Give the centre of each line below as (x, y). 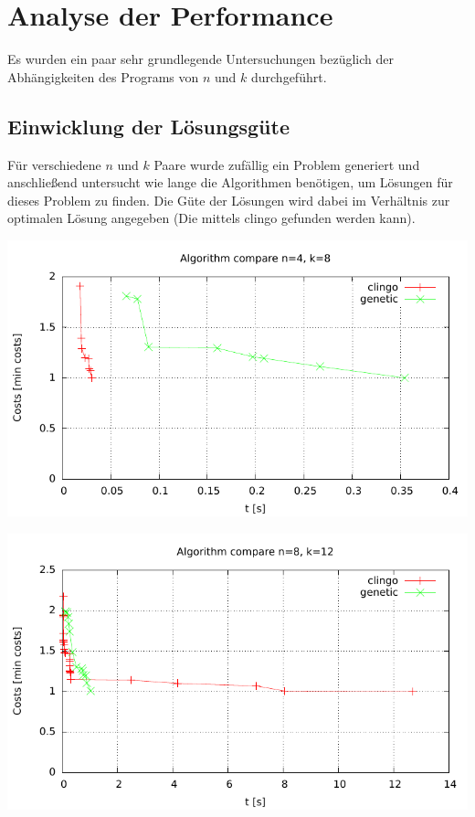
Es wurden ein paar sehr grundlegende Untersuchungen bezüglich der (201, 59)
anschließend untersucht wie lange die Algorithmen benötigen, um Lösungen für (230, 182)
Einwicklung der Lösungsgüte (148, 126)
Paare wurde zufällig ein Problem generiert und (287, 164)
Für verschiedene (54, 164)
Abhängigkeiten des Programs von (103, 76)
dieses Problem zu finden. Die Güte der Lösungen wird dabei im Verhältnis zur (229, 200)
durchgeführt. (289, 76)
